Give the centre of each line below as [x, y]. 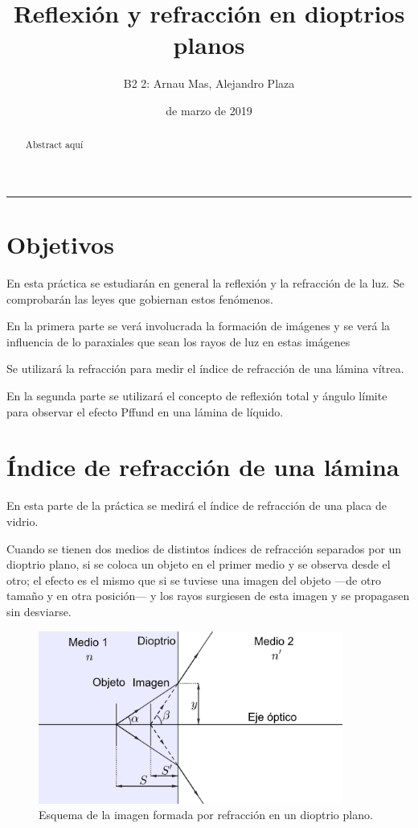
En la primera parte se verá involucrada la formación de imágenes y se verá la [199, 326]
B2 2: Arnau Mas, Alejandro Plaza [209, 83]
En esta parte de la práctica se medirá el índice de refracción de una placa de [197, 505]
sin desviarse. [39, 611]
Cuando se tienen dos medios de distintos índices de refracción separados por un [204, 548]
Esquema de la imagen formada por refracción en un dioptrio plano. [206, 815]
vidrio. [23, 521]
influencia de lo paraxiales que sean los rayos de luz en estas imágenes [178, 341]
